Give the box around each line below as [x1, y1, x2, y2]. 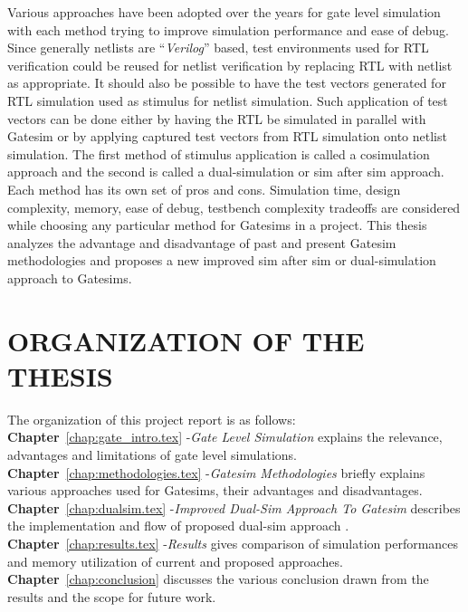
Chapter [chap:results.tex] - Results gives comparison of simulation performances [7, 533, 459, 552]
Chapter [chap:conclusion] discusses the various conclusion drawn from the [7, 569, 429, 588]
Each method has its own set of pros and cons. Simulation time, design [7, 179, 401, 198]
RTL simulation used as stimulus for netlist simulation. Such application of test [7, 91, 448, 110]
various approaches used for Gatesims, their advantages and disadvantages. [7, 481, 423, 500]
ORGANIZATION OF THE [7, 321, 365, 359]
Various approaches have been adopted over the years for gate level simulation [7, 3, 441, 21]
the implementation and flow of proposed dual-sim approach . [7, 516, 349, 535]
